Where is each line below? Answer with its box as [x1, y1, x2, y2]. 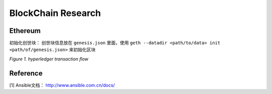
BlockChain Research [9, 7, 101, 18]
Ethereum [9, 26, 41, 35]
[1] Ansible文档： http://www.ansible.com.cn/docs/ [9, 82, 115, 88]
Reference [9, 69, 43, 77]
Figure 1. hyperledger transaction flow [9, 55, 89, 62]
